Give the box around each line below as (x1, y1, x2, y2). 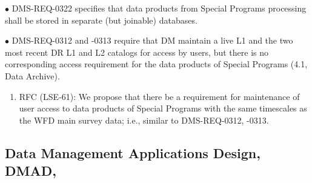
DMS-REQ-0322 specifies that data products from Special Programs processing (12, 2, 307, 14)
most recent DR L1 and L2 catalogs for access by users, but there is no (5, 45, 269, 58)
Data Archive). (5, 69, 60, 82)
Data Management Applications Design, (5, 143, 261, 162)
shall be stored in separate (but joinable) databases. (5, 13, 197, 26)
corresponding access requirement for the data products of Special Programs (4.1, (5, 58, 308, 70)
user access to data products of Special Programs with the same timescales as (19, 102, 307, 115)
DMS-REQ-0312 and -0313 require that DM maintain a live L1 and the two (12, 34, 293, 47)
